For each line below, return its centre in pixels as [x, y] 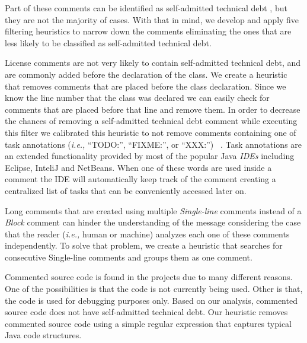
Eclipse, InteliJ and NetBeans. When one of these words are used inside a [138, 167]
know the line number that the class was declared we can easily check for [137, 98]
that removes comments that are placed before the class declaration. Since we [145, 86]
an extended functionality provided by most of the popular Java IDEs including [150, 156]
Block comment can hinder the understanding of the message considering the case [153, 222]
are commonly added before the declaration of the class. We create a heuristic [146, 74]
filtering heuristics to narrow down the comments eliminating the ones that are [148, 31]
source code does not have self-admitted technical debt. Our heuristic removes [146, 312]
